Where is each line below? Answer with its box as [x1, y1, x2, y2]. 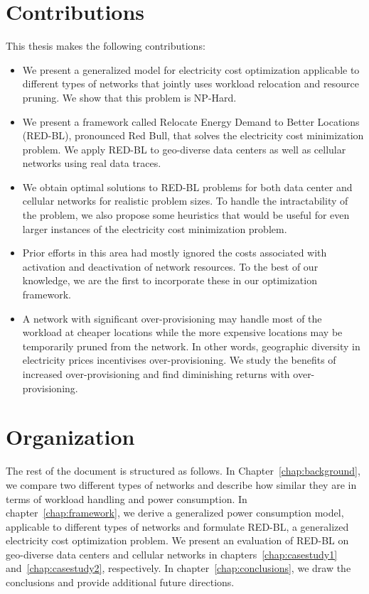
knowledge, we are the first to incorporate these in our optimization [22, 273, 317, 288]
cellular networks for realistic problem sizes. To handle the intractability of [22, 193, 348, 208]
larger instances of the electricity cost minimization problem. [22, 221, 287, 236]
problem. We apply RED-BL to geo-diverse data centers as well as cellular [22, 141, 346, 156]
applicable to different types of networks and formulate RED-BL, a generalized [6, 519, 349, 534]
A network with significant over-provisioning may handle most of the [22, 310, 322, 325]
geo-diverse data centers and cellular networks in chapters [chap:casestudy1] [6, 546, 338, 561]
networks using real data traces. [22, 156, 161, 171]
